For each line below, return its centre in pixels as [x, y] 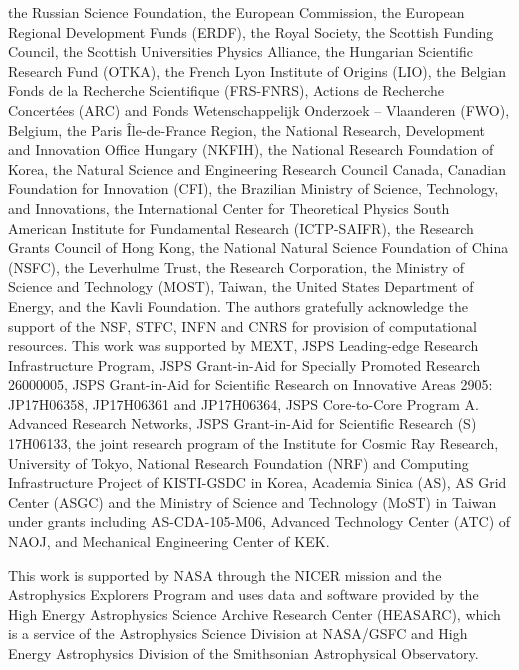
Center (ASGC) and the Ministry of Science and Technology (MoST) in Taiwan [252, 501]
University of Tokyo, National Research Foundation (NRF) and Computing [238, 462]
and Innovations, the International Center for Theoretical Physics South [229, 207]
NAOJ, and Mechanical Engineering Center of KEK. [169, 541]
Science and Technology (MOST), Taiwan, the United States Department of [241, 286]
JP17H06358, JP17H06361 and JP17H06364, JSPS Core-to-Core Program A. [243, 403]
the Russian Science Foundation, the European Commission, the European [236, 12]
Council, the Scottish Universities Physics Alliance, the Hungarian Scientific [241, 51]
